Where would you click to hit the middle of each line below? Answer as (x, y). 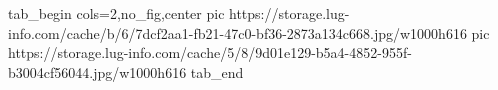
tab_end (217, 71)
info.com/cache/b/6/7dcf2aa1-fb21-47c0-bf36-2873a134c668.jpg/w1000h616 (237, 32)
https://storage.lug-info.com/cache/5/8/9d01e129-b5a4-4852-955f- (210, 52)
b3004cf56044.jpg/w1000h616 (97, 71)
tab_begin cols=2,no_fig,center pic (116, 13)
